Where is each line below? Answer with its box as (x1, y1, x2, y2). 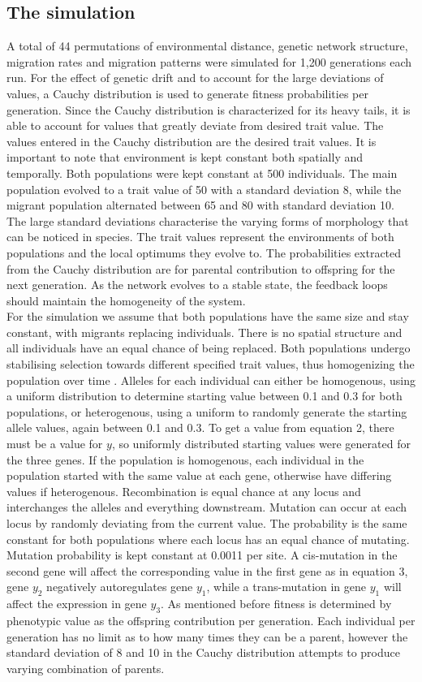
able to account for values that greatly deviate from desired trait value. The (6, 117, 384, 134)
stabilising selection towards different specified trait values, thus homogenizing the (6, 356, 415, 373)
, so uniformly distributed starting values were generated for (111, 435, 411, 452)
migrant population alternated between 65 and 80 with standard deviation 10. (6, 196, 394, 214)
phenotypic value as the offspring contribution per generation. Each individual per (6, 611, 416, 628)
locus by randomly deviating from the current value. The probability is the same (6, 515, 407, 532)
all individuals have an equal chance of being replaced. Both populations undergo (6, 339, 411, 356)
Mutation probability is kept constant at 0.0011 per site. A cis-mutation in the (6, 546, 398, 563)
